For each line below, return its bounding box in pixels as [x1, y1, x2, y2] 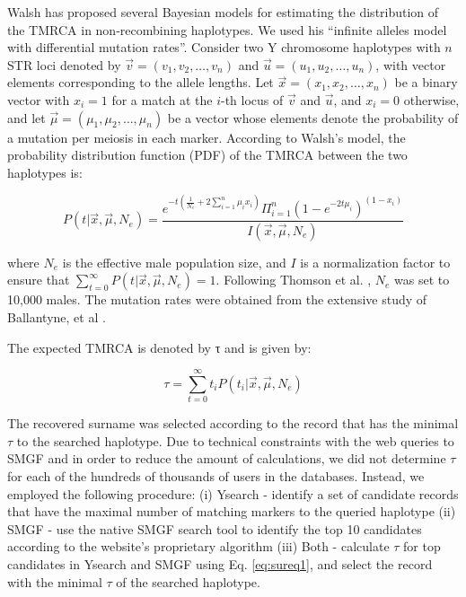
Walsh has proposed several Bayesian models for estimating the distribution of [7, 3, 439, 21]
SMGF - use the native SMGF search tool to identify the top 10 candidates [7, 519, 422, 538]
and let [7, 108, 46, 127]
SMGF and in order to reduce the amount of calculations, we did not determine [7, 449, 446, 468]
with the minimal [7, 572, 102, 591]
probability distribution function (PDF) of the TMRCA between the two [7, 145, 408, 164]
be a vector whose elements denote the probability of [167, 108, 459, 127]
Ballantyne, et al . [7, 307, 106, 326]
